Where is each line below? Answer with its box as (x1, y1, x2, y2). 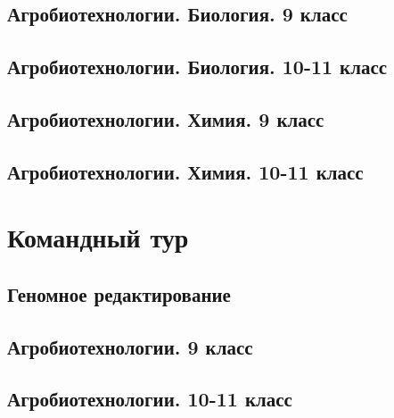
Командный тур (7, 219, 189, 255)
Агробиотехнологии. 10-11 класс (7, 385, 292, 413)
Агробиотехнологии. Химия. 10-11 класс (7, 157, 364, 185)
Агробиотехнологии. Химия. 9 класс (7, 104, 324, 132)
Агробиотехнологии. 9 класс (7, 332, 253, 360)
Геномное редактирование (7, 280, 231, 307)
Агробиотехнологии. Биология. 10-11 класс (7, 53, 388, 80)
